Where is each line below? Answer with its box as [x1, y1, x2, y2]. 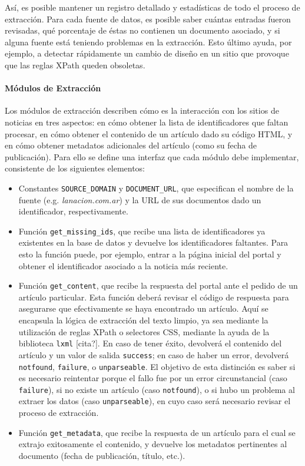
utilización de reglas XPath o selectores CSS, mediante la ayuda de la [18, 325, 270, 338]
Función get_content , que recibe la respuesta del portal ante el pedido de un [18, 279, 298, 292]
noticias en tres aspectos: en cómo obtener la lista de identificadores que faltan [5, 115, 289, 128]
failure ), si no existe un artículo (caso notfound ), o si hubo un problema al [18, 383, 295, 395]
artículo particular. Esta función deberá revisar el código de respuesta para [18, 290, 289, 303]
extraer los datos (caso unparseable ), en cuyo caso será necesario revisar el [18, 395, 291, 407]
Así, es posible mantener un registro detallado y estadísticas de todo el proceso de [5, 1, 300, 13]
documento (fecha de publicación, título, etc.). [18, 449, 185, 461]
